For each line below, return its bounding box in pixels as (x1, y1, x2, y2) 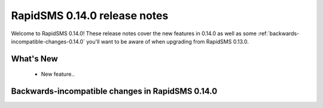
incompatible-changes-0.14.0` (11, 38, 86, 45)
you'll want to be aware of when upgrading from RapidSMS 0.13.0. (86, 38, 249, 45)
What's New (11, 54, 58, 64)
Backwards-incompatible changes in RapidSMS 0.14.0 (11, 87, 218, 97)
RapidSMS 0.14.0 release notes (11, 9, 169, 22)
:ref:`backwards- (258, 30, 300, 37)
